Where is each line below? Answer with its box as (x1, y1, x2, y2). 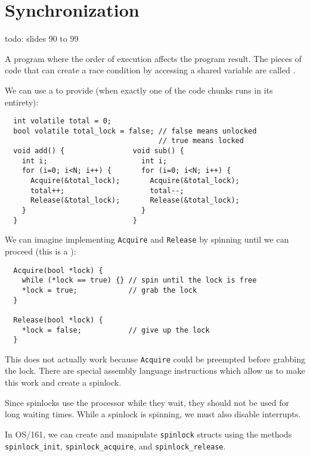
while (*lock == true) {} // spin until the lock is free (21, 276, 257, 285)
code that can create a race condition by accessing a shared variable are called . (5, 64, 296, 76)
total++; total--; (30, 186, 184, 195)
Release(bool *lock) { (13, 315, 103, 324)
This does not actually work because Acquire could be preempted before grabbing (5, 352, 305, 365)
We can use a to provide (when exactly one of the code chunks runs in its (5, 83, 273, 96)
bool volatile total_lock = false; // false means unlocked (13, 126, 257, 135)
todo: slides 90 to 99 (5, 32, 79, 45)
